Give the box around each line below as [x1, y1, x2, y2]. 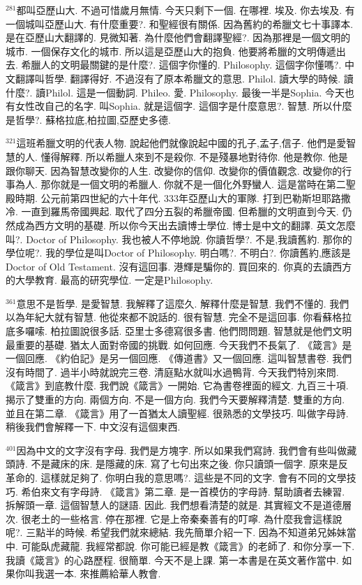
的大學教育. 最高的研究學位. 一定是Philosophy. [6, 273, 213, 287]
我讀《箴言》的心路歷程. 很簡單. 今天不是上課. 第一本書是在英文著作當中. [6, 552, 339, 567]
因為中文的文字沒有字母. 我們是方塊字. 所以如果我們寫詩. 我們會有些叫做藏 [16, 442, 357, 457]
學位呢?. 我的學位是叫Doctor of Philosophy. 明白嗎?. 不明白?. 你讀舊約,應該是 [6, 245, 351, 260]
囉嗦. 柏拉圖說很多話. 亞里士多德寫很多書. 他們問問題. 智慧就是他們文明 [24, 324, 352, 338]
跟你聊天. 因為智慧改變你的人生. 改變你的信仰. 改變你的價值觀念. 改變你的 [6, 163, 342, 178]
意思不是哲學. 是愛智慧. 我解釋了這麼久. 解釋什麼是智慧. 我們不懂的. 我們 [16, 296, 349, 310]
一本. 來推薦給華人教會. [54, 566, 161, 581]
